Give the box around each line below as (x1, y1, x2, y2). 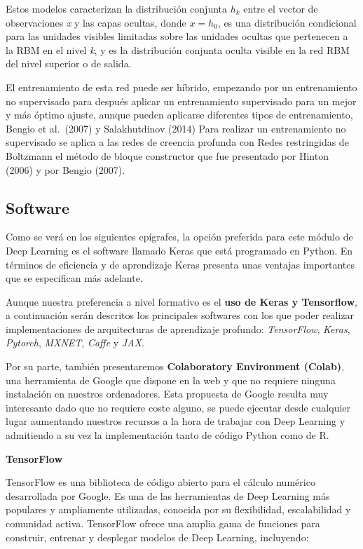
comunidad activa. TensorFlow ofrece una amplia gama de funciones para (6, 516, 320, 531)
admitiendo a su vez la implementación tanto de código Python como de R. (6, 428, 329, 442)
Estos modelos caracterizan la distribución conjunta (6, 1, 228, 15)
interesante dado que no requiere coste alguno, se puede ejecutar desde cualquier (6, 400, 351, 414)
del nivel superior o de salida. (6, 56, 132, 71)
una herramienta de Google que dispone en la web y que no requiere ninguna (6, 372, 336, 387)
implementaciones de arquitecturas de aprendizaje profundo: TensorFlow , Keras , (6, 321, 350, 336)
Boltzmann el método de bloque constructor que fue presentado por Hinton (6, 148, 329, 163)
